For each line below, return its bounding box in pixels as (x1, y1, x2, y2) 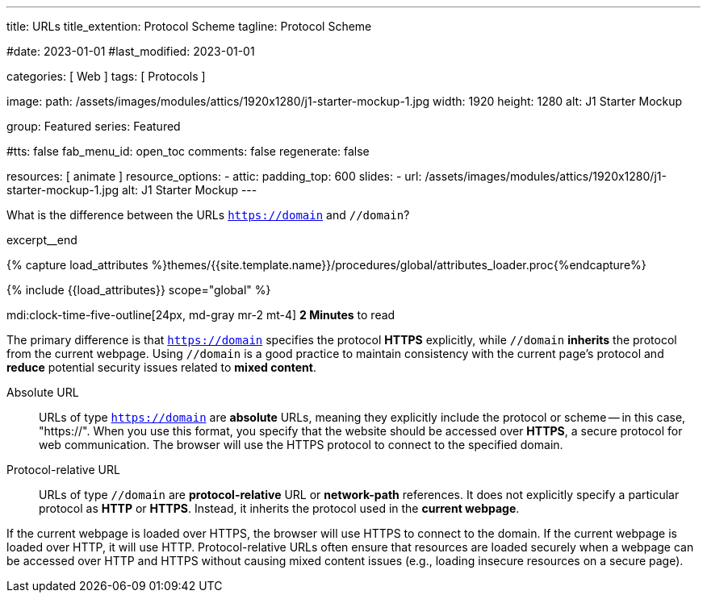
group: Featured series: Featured (6, 119, 181, 133)
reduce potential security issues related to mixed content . (6, 360, 316, 374)
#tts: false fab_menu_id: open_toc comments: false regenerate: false (6, 144, 370, 158)
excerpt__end (6, 233, 77, 247)
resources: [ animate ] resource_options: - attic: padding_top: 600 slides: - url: (6, 169, 422, 183)
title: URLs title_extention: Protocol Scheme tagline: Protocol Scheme (6, 19, 372, 33)
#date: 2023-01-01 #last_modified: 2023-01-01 (6, 44, 255, 58)
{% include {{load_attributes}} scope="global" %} (6, 283, 271, 297)
